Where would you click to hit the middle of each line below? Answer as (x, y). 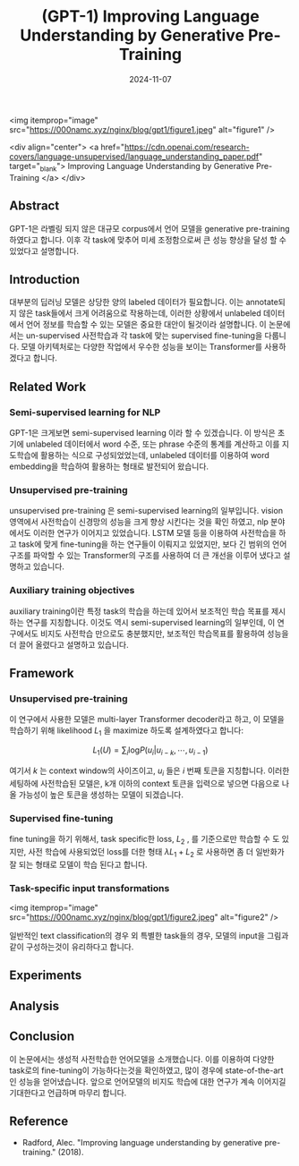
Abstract (34, 206)
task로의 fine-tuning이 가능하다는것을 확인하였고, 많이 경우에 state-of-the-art (146, 1070)
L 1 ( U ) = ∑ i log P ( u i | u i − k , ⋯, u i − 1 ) (150, 751)
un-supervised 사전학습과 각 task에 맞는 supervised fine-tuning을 (144, 336)
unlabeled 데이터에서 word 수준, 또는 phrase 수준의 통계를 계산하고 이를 (153, 444)
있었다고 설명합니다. (44, 251)
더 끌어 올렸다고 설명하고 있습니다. (69, 644)
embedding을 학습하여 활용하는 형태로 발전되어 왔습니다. (109, 466)
